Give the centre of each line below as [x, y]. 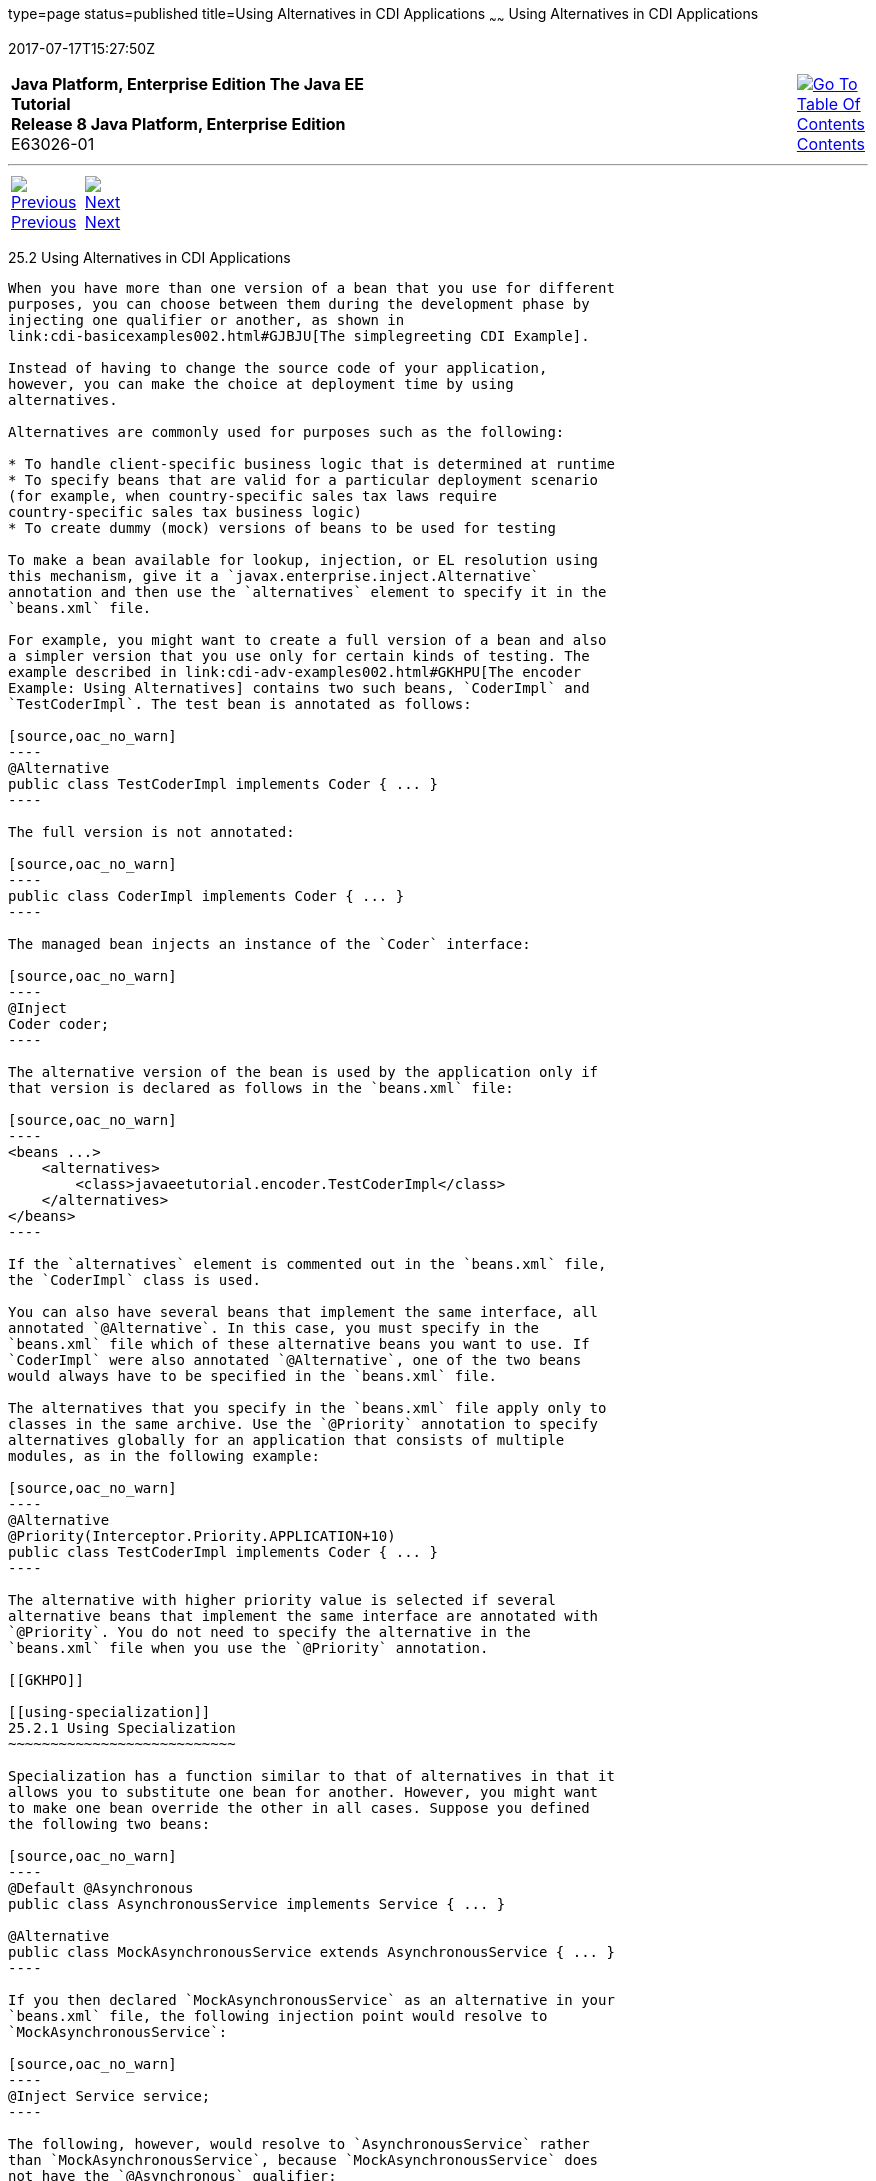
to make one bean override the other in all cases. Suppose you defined [299, 1807]
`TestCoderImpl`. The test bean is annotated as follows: [240, 703]
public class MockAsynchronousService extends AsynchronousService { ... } [311, 1951]
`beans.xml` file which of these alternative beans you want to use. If [299, 1343]
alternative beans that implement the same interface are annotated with [303, 1615]
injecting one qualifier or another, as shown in [206, 319]
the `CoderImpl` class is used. [134, 1279]
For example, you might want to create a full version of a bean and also [307, 639]
